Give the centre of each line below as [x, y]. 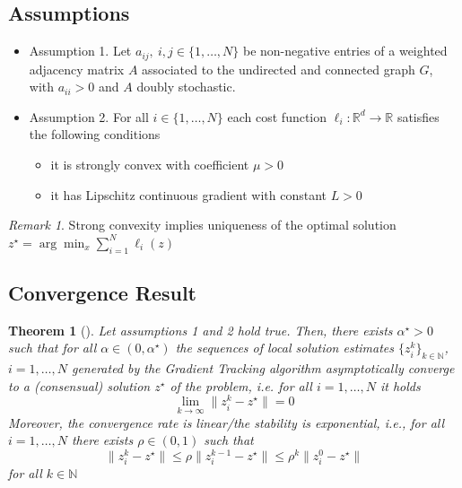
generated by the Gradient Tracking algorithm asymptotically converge [263, 368]
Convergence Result [102, 292]
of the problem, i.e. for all [241, 385]
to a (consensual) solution [79, 385]
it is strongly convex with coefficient [150, 165]
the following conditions [95, 134]
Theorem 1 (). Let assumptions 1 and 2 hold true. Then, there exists [200, 330]
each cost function [277, 116]
